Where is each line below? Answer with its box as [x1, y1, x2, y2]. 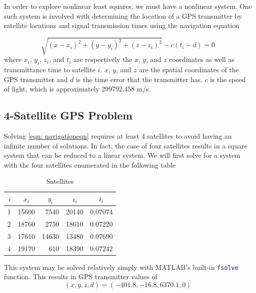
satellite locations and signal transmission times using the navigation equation [4, 20, 240, 30]
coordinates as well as [169, 54, 234, 64]
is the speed [210, 74, 246, 84]
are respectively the [73, 54, 132, 64]
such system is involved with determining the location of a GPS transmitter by [4, 10, 242, 21]
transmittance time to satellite [4, 64, 96, 75]
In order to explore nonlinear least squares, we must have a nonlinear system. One [4, 1, 252, 11]
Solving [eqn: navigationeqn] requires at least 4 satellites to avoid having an [4, 131, 232, 141]
